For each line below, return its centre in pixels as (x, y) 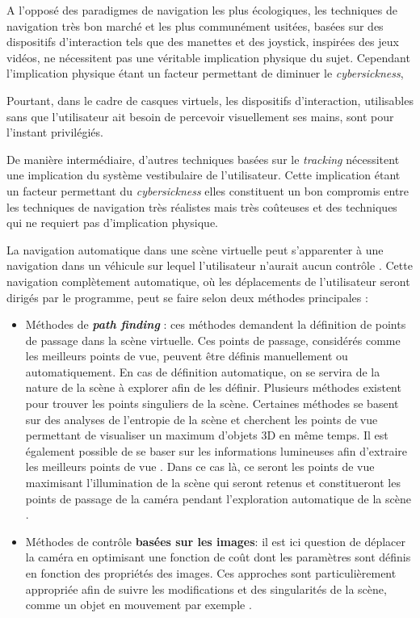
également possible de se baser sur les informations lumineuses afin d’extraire (216, 450)
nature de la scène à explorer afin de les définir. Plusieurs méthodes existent (213, 387)
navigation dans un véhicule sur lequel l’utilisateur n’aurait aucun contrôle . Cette (210, 265)
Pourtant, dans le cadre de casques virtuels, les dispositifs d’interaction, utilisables (210, 100)
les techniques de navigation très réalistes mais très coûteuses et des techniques (202, 206)
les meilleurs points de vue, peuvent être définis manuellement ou (187, 356)
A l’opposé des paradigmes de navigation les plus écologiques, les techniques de (202, 10)
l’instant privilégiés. (55, 132)
